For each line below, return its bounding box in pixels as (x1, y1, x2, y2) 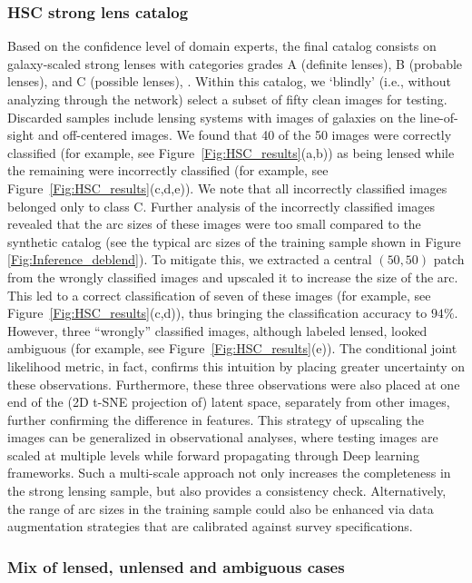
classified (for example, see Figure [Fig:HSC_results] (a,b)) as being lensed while (7, 143, 455, 162)
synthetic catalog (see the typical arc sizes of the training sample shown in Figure (7, 232, 461, 251)
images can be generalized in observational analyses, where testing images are (7, 428, 438, 447)
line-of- (419, 107, 458, 126)
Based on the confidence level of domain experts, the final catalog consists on (7, 36, 437, 55)
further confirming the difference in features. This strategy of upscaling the (7, 410, 425, 429)
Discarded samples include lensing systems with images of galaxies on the (7, 107, 416, 126)
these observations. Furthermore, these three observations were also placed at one (7, 374, 460, 393)
